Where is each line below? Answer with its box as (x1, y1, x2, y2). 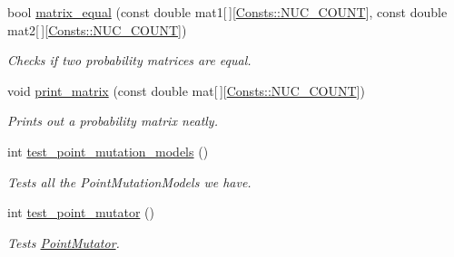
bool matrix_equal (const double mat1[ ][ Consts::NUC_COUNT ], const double (7, 3, 448, 21)
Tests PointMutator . (7, 233, 120, 252)
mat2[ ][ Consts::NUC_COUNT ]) (7, 20, 187, 39)
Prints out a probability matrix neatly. (7, 111, 218, 130)
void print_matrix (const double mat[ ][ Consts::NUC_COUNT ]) (7, 81, 365, 100)
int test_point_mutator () (7, 203, 154, 222)
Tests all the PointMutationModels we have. (7, 172, 252, 191)
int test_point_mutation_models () (7, 141, 209, 160)
